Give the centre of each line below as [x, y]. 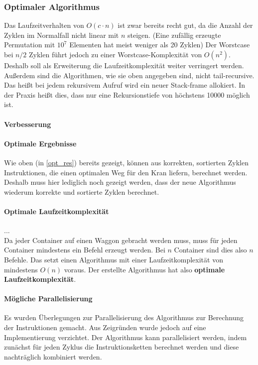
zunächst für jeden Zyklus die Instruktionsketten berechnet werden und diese [122, 347]
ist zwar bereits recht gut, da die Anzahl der [185, 25]
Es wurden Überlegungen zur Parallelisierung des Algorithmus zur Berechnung [124, 317]
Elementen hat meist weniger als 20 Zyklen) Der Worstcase [160, 45]
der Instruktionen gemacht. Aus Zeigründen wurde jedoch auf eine [105, 327]
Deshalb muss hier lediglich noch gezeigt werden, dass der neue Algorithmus [120, 182]
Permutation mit [30, 45]
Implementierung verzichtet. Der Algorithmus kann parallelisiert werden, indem [126, 337]
